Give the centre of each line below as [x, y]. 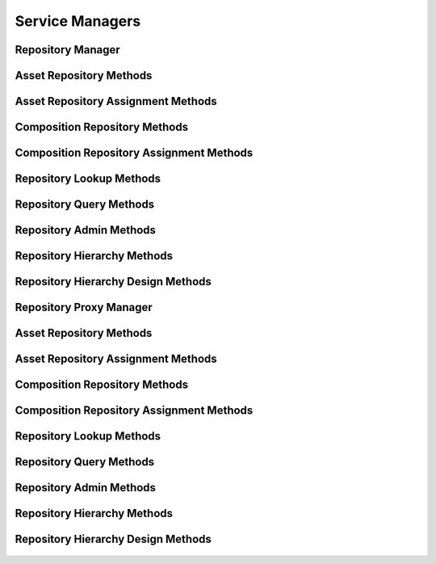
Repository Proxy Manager [84, 307]
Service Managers [78, 21]
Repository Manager [67, 50]
